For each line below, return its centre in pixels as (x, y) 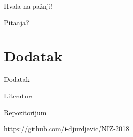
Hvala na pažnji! (28, 6)
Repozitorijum (25, 112)
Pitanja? (17, 22)
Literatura (19, 95)
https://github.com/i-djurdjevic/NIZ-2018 (66, 128)
